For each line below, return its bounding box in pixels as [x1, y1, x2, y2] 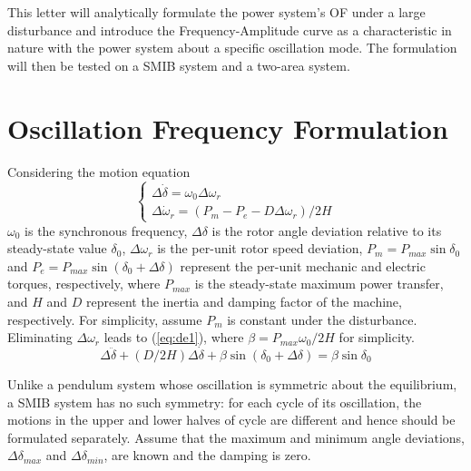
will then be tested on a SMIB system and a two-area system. [7, 55, 350, 74]
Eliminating [7, 328, 73, 347]
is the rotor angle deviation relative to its [211, 221, 442, 240]
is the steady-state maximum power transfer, [194, 274, 444, 293]
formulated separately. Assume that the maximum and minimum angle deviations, [7, 427, 465, 446]
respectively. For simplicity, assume [7, 309, 202, 329]
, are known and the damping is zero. [103, 446, 311, 465]
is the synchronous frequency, [25, 221, 188, 240]
